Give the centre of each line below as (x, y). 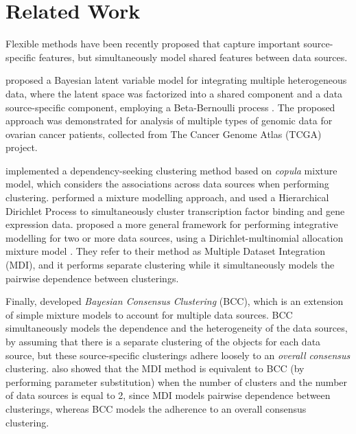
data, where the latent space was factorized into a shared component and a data (174, 93)
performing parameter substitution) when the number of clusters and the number (177, 381)
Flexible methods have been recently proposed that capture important (153, 44)
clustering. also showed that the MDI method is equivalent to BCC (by (155, 368)
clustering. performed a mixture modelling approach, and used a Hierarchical (167, 197)
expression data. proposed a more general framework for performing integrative (172, 224)
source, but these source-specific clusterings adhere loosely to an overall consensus (178, 355)
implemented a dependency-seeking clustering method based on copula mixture (171, 170)
